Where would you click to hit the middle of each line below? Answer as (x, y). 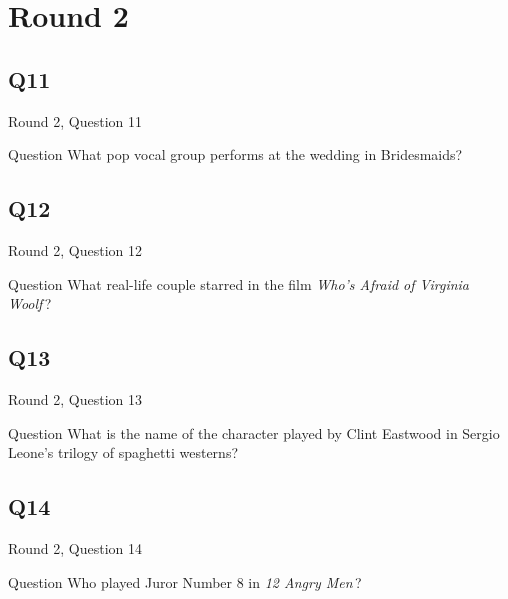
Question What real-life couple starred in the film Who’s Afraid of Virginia (239, 283)
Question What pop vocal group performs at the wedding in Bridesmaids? (235, 154)
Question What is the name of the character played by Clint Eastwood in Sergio (254, 432)
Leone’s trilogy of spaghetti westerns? (123, 452)
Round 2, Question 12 (75, 249)
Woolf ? (30, 303)
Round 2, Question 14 (75, 547)
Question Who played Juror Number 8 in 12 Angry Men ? (185, 581)
